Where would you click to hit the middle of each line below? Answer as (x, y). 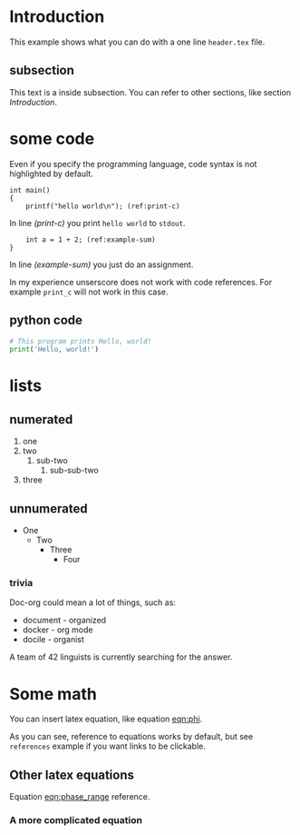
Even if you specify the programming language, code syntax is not (133, 164)
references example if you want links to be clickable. (108, 746)
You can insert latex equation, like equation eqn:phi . (106, 719)
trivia (21, 582)
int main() (30, 190)
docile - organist (53, 640)
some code (52, 139)
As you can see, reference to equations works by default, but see (131, 737)
